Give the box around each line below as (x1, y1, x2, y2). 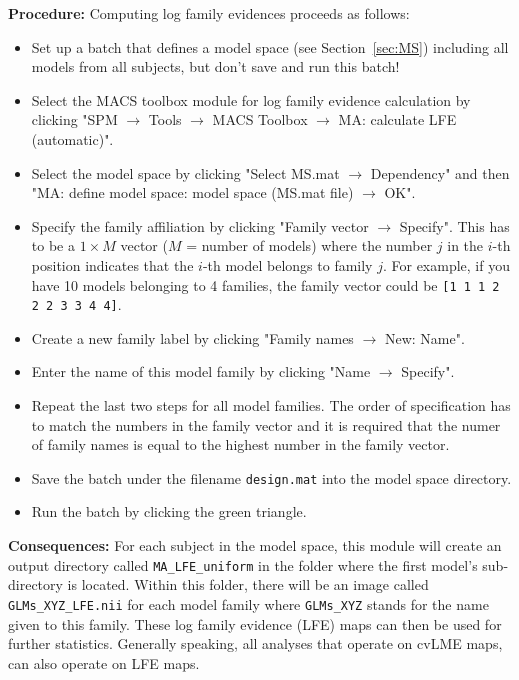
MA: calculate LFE (338, 109, 457, 130)
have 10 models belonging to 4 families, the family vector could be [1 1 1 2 (31, 274, 500, 295)
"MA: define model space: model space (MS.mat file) (31, 182, 354, 203)
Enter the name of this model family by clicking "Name (31, 361, 371, 382)
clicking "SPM (31, 109, 118, 130)
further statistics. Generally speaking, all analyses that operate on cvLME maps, (8, 633, 503, 654)
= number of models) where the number (186, 235, 433, 256)
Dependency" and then (370, 162, 510, 183)
